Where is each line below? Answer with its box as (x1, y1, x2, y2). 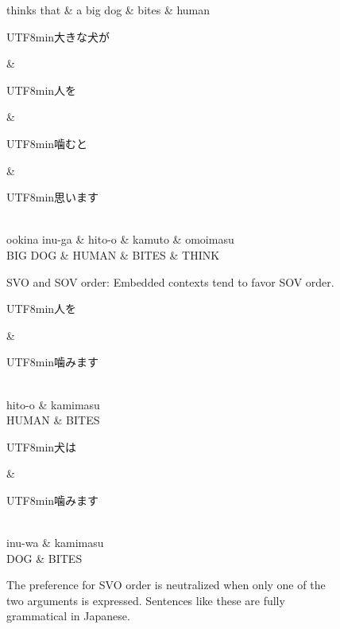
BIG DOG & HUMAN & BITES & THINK (6, 246, 220, 263)
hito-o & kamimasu (6, 396, 100, 412)
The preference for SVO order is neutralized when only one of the (6, 576, 326, 593)
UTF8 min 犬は (6, 438, 77, 455)
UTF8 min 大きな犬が (6, 28, 110, 45)
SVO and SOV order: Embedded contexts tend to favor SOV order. (6, 273, 334, 290)
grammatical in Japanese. (6, 608, 130, 624)
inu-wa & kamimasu (6, 534, 104, 551)
